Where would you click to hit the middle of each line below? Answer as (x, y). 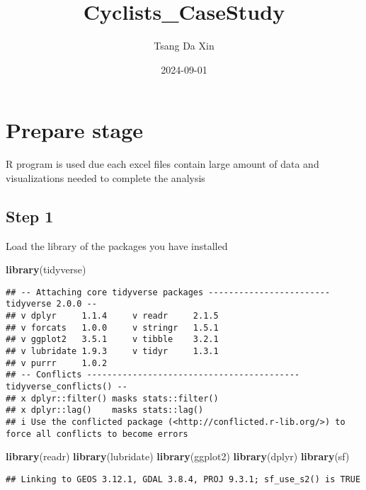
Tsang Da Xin (184, 46)
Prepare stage (75, 130)
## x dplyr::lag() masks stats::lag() (105, 410)
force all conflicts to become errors (97, 434)
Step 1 (30, 216)
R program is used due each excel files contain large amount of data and (162, 164)
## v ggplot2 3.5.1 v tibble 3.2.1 (112, 340)
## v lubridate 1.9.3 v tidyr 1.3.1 (112, 352)
